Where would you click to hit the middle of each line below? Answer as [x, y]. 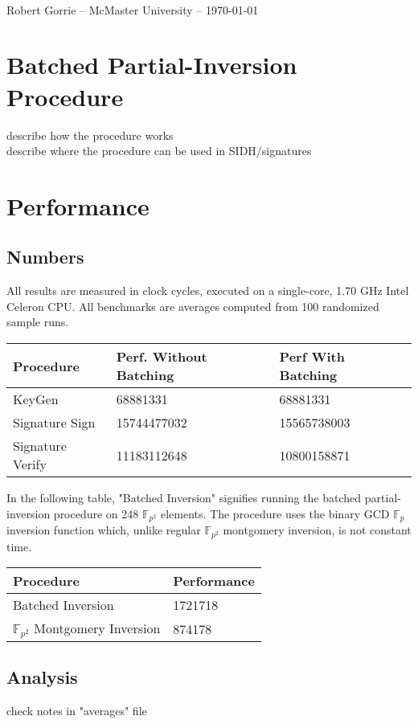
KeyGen [36, 399]
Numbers [45, 257]
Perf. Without [162, 357]
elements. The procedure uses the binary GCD [275, 513]
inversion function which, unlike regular [104, 530]
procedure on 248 [96, 513]
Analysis [42, 677]
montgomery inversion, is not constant [317, 530]
